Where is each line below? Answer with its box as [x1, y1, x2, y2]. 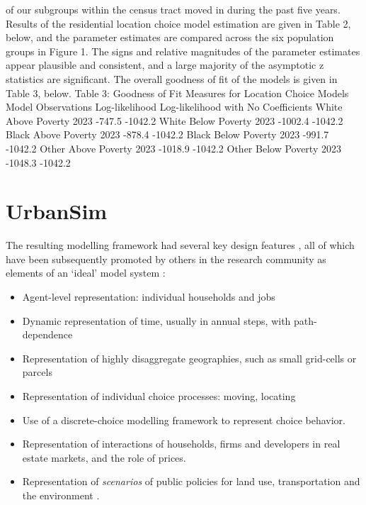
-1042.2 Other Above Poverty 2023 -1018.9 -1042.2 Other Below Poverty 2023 [6, 140, 341, 155]
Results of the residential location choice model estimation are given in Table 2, [6, 16, 351, 30]
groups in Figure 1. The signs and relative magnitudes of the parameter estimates [6, 43, 360, 58]
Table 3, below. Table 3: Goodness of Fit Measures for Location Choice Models [6, 85, 349, 100]
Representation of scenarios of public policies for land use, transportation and [22, 474, 360, 489]
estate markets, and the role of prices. [22, 450, 186, 465]
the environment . [22, 487, 100, 502]
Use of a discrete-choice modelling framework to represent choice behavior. [22, 412, 345, 427]
